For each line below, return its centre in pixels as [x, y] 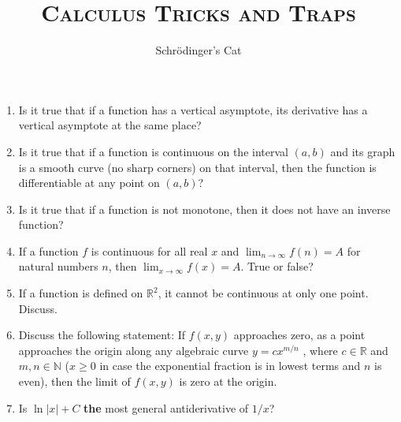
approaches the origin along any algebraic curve [134, 350]
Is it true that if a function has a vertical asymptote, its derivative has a [193, 109]
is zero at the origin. [228, 381]
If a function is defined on [81, 293]
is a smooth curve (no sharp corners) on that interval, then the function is [197, 167]
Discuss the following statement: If [102, 335]
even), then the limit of [74, 381]
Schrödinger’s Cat [199, 50]
